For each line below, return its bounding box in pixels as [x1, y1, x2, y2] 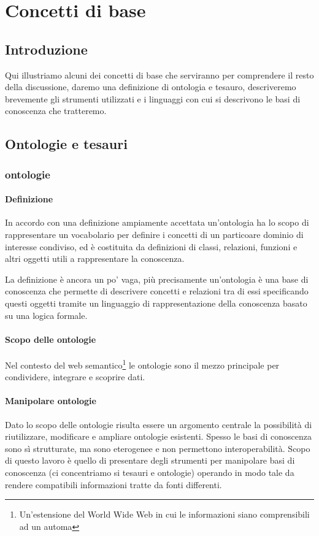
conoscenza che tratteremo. [5, 104, 107, 117]
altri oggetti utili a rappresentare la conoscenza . [5, 252, 185, 265]
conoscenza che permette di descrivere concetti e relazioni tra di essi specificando [5, 285, 309, 297]
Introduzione [5, 39, 88, 58]
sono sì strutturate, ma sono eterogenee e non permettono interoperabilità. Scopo [5, 442, 310, 454]
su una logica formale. [5, 308, 88, 321]
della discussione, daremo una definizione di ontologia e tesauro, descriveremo [5, 80, 296, 93]
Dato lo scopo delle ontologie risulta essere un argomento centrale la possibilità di [5, 418, 312, 431]
